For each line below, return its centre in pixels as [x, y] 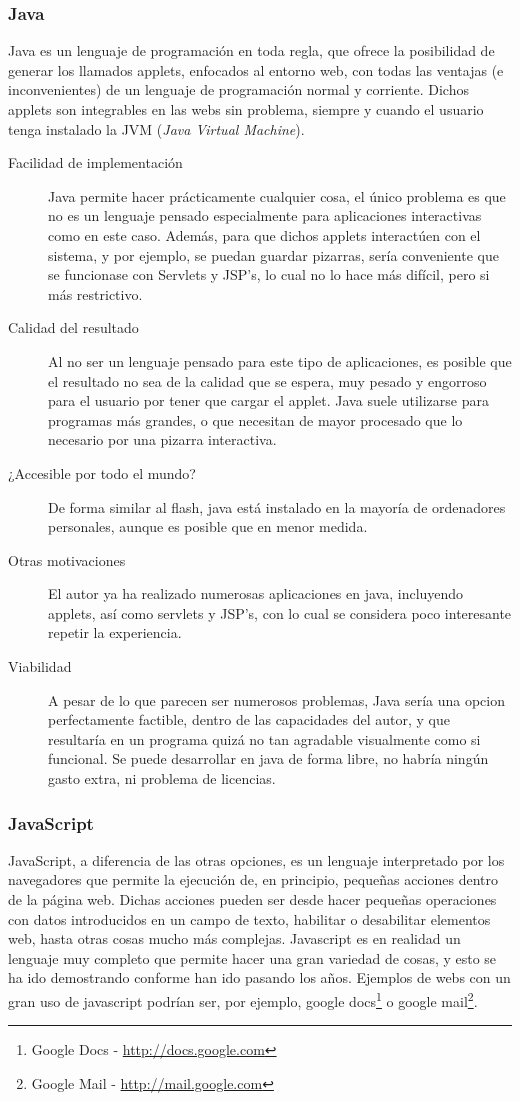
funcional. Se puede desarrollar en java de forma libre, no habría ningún [268, 758]
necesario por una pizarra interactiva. [162, 439]
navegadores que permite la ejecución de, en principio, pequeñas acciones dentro [253, 879]
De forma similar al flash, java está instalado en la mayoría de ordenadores [277, 506]
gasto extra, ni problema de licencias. [162, 778]
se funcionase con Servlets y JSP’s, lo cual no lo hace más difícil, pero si [269, 274]
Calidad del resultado [73, 327]
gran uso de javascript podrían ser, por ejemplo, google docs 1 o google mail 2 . [243, 999]
